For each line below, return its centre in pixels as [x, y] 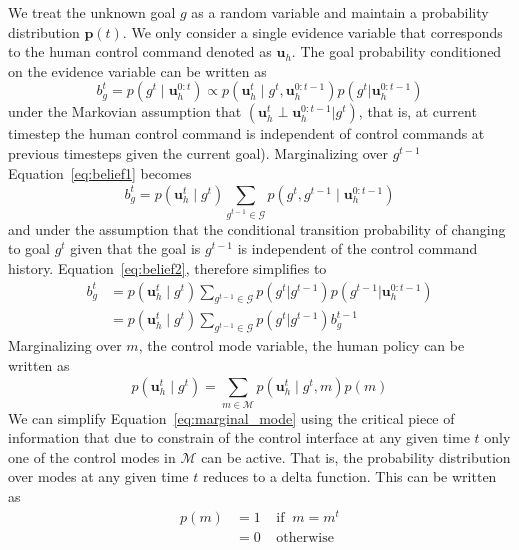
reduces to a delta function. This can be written [349, 476]
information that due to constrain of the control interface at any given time [239, 437]
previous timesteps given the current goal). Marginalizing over [198, 152]
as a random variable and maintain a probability [340, 12]
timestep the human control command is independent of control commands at [246, 133]
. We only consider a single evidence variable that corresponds [312, 31]
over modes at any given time [98, 476]
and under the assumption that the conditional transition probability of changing [257, 228]
